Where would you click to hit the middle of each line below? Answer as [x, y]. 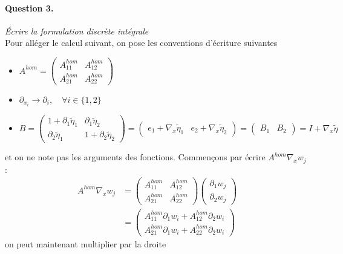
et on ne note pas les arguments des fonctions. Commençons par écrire [135, 157]
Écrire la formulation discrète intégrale [77, 31]
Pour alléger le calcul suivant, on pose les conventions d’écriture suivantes [141, 43]
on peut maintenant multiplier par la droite [86, 244]
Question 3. [29, 8]
